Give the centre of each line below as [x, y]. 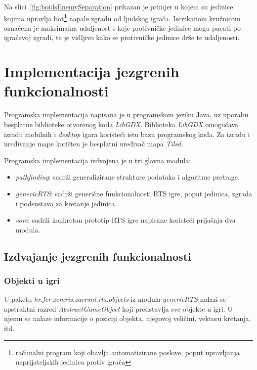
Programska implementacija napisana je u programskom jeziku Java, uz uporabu [126, 115]
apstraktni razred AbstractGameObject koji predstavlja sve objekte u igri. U [118, 308]
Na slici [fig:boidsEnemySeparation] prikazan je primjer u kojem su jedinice [119, 6]
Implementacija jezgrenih [92, 71]
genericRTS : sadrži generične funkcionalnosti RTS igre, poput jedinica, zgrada [134, 193]
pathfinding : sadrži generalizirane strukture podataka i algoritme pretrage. [128, 177]
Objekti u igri [32, 280]
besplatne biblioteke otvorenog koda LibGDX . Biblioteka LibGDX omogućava [121, 124]
